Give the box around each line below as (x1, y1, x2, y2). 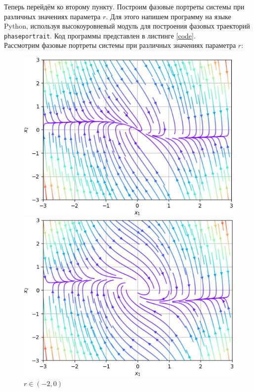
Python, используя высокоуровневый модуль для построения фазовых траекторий (4, 21, 250, 31)
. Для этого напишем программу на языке (106, 11, 231, 21)
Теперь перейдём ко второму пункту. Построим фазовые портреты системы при (4, 1, 245, 11)
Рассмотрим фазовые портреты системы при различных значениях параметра (4, 40, 236, 50)
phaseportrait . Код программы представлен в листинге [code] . (4, 30, 196, 40)
